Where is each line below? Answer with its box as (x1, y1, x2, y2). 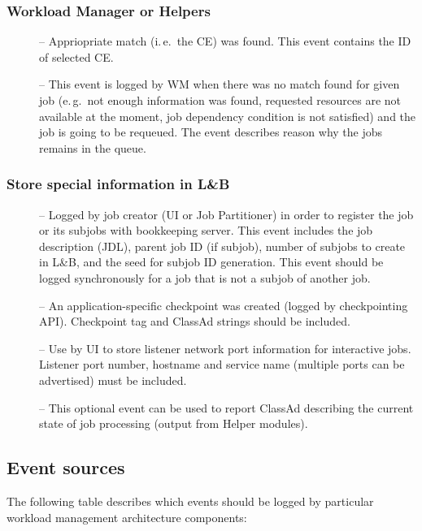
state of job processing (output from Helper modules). (39, 415, 308, 432)
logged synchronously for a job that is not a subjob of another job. (39, 269, 371, 286)
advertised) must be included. (39, 371, 187, 388)
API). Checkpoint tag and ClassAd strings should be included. (39, 313, 350, 330)
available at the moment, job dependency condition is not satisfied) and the (39, 107, 416, 124)
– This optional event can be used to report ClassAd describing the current (39, 399, 414, 416)
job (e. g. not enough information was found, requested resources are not (39, 92, 402, 108)
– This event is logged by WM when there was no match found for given (39, 76, 400, 93)
